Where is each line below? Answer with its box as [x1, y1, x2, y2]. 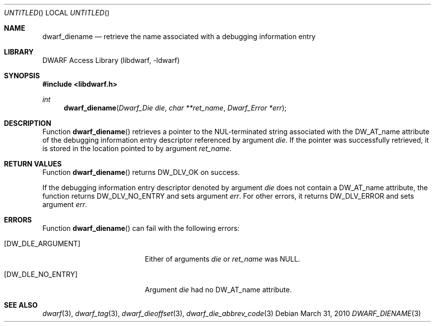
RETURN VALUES [4, 160, 62, 168]
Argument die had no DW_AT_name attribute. [145, 285, 292, 294]
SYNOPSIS [4, 71, 40, 80]
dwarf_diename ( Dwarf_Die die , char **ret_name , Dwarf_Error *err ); [64, 104, 287, 112]
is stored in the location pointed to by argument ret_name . [42, 144, 232, 153]
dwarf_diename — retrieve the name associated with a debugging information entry [42, 32, 316, 41]
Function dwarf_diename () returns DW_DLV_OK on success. [42, 168, 240, 176]
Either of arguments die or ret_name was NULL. [145, 255, 300, 263]
